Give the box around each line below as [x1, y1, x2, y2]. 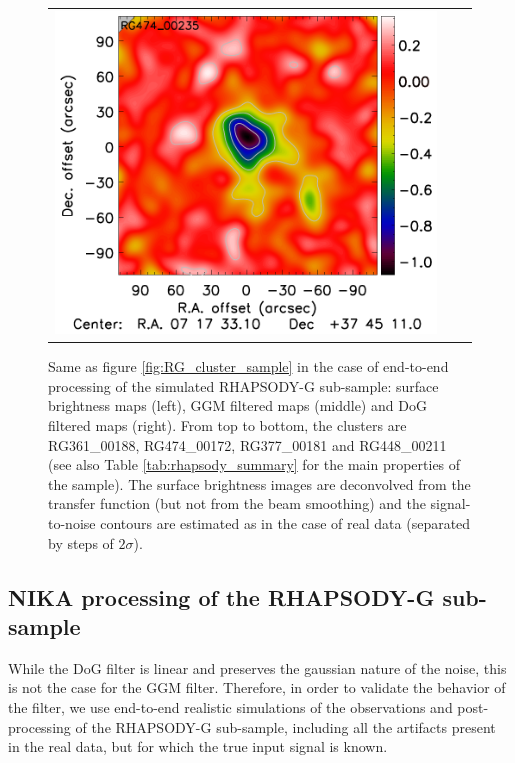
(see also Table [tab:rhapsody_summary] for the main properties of [48, 454, 461, 475]
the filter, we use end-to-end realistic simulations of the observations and [8, 696, 453, 717]
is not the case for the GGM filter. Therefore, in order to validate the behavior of [8, 677, 506, 698]
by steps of [48, 532, 114, 553]
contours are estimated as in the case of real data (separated [100, 512, 471, 533]
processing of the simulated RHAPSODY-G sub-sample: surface [48, 375, 439, 396]
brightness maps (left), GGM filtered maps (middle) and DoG [48, 395, 427, 416]
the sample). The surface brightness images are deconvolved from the [48, 473, 471, 494]
